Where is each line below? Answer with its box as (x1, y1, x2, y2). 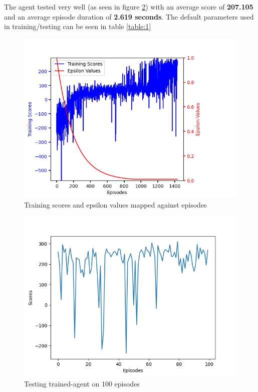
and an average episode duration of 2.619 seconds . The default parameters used (4, 11, 254, 22)
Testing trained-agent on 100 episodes (24, 378, 140, 388)
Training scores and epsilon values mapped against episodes (24, 200, 207, 210)
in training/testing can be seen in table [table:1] (4, 21, 151, 32)
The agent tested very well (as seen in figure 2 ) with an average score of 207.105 (4, 2, 253, 12)
